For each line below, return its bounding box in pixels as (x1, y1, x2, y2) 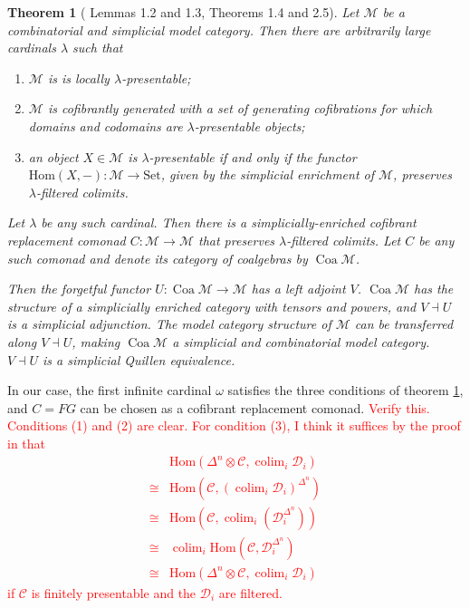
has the (414, 279, 454, 298)
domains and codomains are (28, 116, 183, 135)
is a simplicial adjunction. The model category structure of (7, 314, 331, 333)
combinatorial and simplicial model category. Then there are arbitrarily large (7, 20, 431, 39)
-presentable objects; (194, 116, 305, 135)
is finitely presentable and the (31, 583, 197, 602)
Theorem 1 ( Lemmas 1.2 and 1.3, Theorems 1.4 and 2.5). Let (7, 3, 360, 21)
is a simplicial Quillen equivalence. (43, 350, 235, 369)
